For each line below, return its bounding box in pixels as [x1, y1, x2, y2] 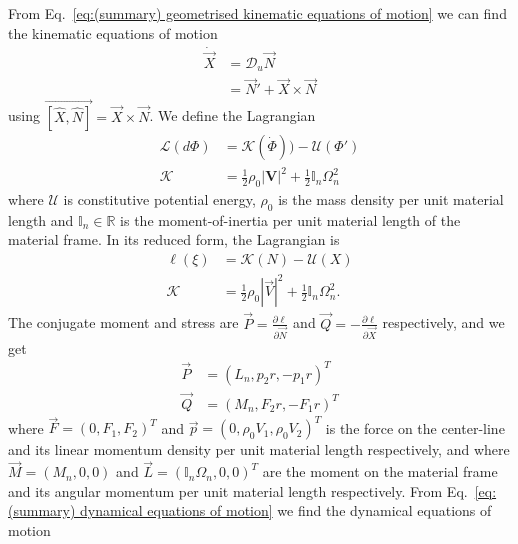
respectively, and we [382, 312, 505, 333]
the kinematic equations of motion [8, 22, 218, 43]
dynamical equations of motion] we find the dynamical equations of [80, 500, 492, 521]
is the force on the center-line [325, 417, 505, 438]
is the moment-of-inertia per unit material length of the [120, 209, 461, 230]
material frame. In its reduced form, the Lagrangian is [8, 229, 340, 250]
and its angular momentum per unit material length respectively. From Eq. [8, 480, 468, 501]
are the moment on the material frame [262, 461, 498, 482]
